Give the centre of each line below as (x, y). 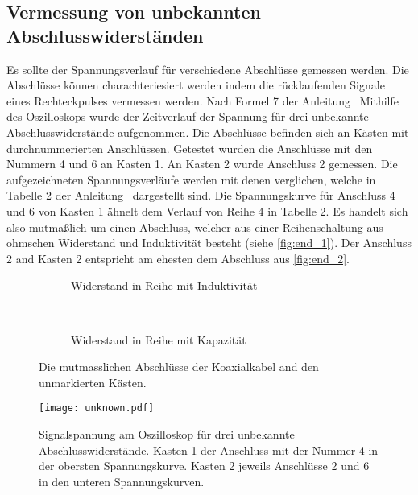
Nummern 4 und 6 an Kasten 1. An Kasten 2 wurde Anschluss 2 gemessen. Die (202, 164)
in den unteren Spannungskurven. (122, 481)
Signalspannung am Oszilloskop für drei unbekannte (167, 433)
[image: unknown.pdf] (97, 408)
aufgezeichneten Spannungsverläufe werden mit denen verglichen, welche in (191, 179)
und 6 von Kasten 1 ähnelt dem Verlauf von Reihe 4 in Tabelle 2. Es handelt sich (207, 210)
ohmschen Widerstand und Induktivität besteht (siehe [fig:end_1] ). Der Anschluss (209, 243)
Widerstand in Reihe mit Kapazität (159, 339)
